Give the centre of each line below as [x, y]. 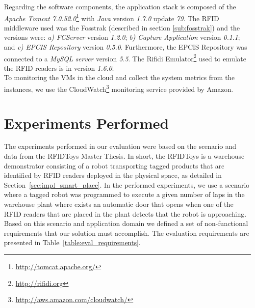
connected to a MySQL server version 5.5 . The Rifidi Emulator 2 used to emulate [125, 57]
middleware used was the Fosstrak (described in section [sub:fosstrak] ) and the [122, 27]
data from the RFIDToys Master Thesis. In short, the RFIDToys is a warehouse [124, 156]
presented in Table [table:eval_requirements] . [72, 242]
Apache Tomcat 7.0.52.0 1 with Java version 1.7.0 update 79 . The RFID [112, 17]
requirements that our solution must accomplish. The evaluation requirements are [127, 233]
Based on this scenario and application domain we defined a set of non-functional [126, 223]
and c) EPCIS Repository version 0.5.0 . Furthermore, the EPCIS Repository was [126, 47]
